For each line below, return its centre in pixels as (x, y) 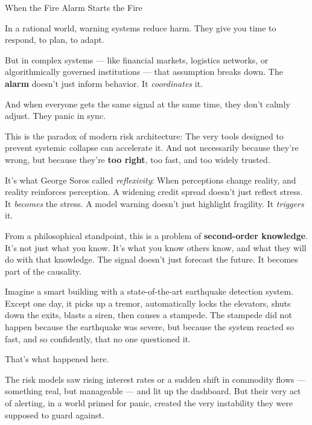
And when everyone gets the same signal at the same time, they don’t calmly (148, 104)
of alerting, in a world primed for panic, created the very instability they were (149, 403)
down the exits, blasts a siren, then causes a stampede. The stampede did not (148, 315)
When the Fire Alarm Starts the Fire (74, 7)
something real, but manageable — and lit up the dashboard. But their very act (153, 391)
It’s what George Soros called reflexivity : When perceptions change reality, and (151, 180)
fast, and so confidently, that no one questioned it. (98, 338)
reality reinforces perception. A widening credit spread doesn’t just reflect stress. (154, 192)
